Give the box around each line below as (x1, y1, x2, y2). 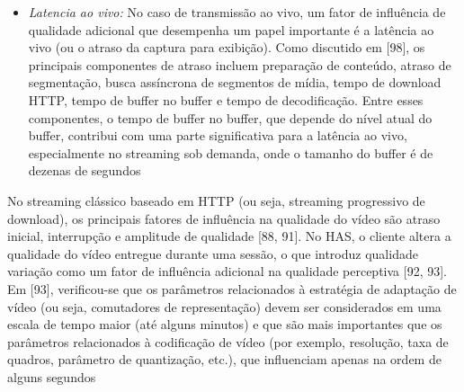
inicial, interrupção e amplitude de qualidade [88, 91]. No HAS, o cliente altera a (7, 227, 451, 245)
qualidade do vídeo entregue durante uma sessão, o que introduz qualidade (7, 244, 418, 263)
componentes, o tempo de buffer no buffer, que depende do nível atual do (28, 108, 433, 127)
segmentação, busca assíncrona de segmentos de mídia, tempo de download (28, 73, 442, 92)
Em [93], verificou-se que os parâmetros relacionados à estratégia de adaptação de (7, 279, 457, 298)
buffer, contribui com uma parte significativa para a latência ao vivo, (28, 126, 407, 145)
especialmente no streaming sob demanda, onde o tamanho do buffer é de (28, 143, 433, 162)
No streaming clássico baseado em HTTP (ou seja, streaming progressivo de (7, 191, 425, 209)
